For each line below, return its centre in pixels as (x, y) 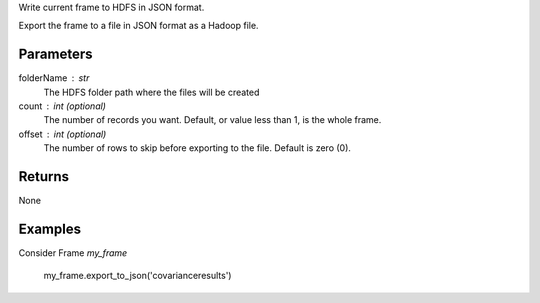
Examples (50, 228)
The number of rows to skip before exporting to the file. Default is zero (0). (197, 148)
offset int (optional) (62, 134)
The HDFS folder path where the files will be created (151, 92)
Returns (44, 176)
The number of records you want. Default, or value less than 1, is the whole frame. (212, 120)
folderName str (54, 78)
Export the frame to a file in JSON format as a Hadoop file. (138, 26)
